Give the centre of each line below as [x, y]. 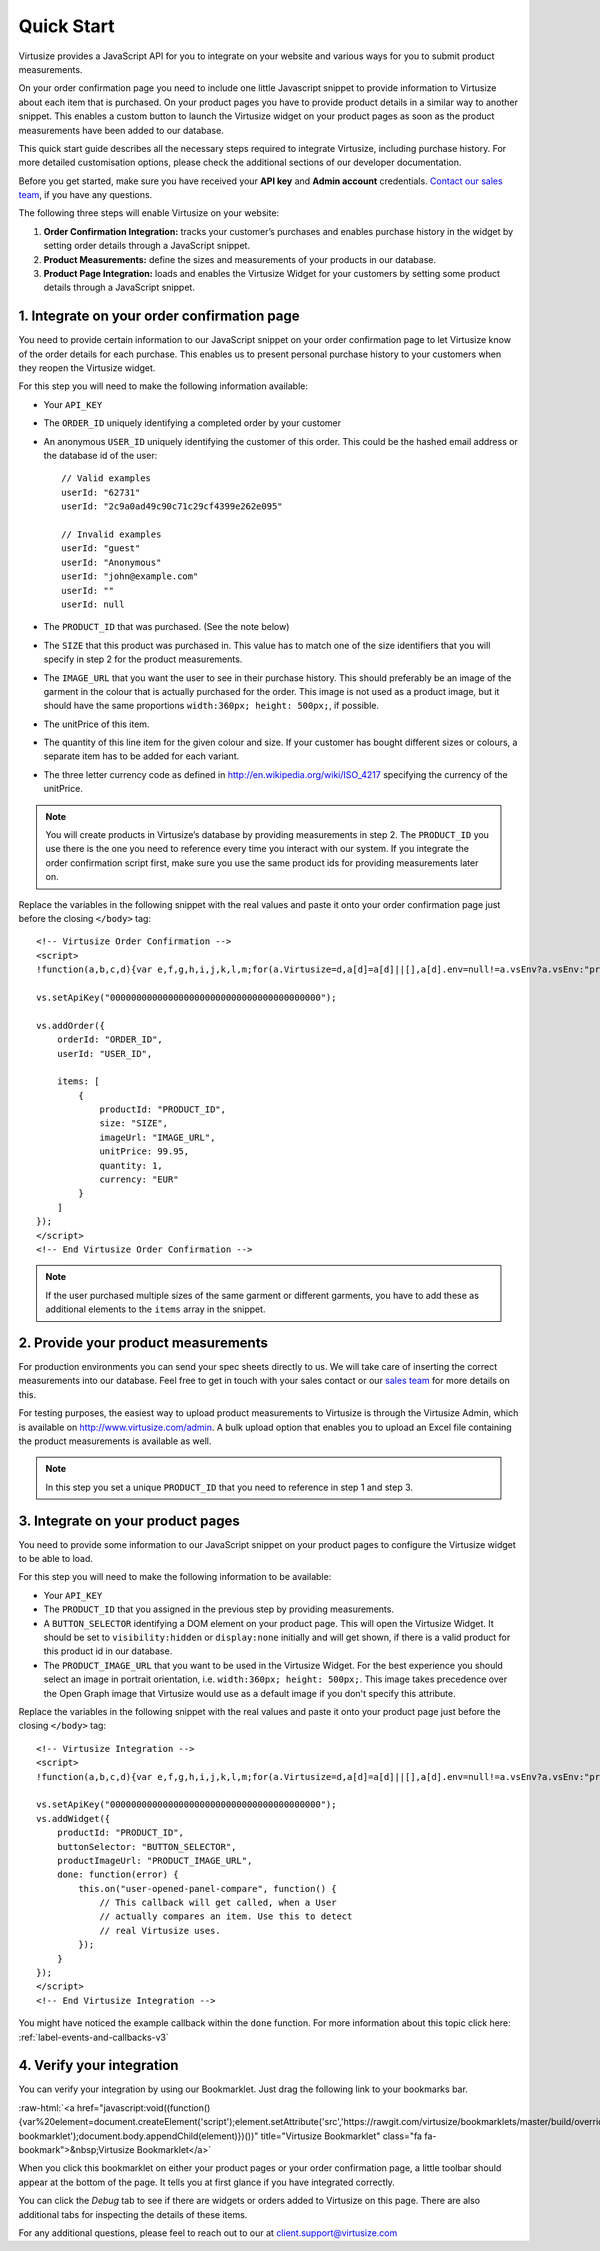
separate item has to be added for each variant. [141, 756]
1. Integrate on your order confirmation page [159, 316]
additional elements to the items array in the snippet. [155, 1309]
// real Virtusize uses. [160, 1930]
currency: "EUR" [139, 1179]
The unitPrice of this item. [96, 724]
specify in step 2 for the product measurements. [143, 659]
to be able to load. [56, 1559]
